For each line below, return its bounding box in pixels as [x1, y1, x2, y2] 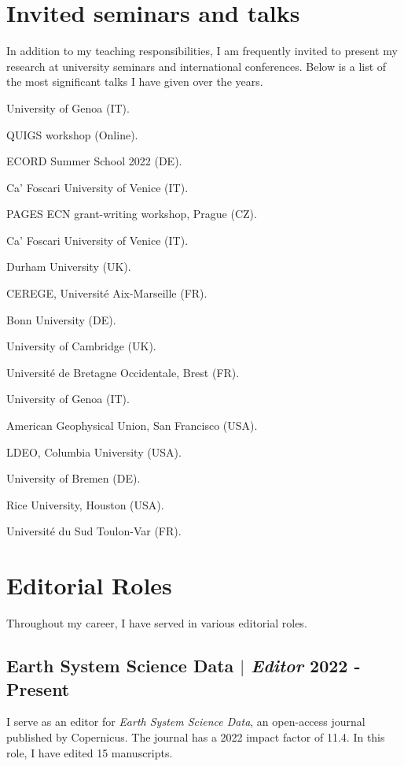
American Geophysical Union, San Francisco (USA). [6, 417, 258, 434]
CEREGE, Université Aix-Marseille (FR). [6, 285, 208, 302]
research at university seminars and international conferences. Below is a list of [6, 57, 387, 74]
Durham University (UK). [6, 258, 131, 275]
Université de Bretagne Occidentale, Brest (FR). [6, 364, 240, 380]
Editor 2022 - [251, 653, 361, 678]
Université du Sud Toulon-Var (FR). [6, 523, 182, 539]
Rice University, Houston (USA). [6, 496, 164, 513]
